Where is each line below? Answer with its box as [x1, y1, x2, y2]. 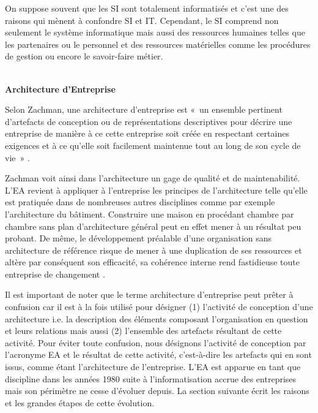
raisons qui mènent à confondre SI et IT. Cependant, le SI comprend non [5, 13, 279, 26]
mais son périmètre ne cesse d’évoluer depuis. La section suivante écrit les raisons [5, 384, 309, 397]
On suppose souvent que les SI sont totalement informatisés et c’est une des [5, 2, 289, 14]
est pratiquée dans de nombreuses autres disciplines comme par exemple [5, 195, 275, 208]
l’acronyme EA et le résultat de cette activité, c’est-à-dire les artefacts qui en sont [5, 348, 312, 361]
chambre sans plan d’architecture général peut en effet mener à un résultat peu [5, 219, 301, 232]
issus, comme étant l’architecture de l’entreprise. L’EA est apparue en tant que [5, 360, 301, 373]
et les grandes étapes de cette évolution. [5, 396, 155, 409]
